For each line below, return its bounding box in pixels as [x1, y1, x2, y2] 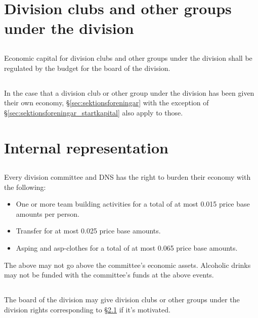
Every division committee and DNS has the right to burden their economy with [4, 172, 251, 182]
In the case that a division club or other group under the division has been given [4, 87, 254, 98]
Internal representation [4, 137, 168, 157]
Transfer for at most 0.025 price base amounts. [16, 225, 161, 236]
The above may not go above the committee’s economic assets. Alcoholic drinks [4, 259, 251, 270]
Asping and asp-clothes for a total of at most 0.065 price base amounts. [16, 243, 238, 253]
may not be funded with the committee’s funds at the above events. [4, 269, 214, 280]
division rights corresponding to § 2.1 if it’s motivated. [4, 304, 170, 314]
